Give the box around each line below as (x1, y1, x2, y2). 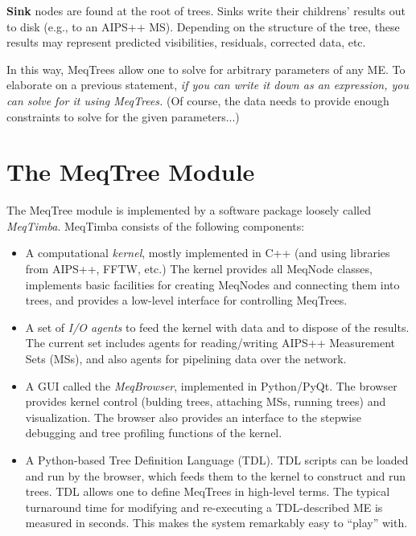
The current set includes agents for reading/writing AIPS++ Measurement (25, 334, 396, 351)
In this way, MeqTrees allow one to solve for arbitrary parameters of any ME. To (6, 60, 406, 77)
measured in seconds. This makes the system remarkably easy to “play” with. (25, 514, 408, 531)
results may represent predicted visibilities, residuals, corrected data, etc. (6, 34, 366, 51)
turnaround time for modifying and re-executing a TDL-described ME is (25, 498, 383, 515)
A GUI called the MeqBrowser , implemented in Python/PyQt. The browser (25, 377, 397, 394)
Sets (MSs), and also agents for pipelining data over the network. (25, 350, 347, 367)
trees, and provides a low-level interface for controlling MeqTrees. (25, 292, 348, 309)
